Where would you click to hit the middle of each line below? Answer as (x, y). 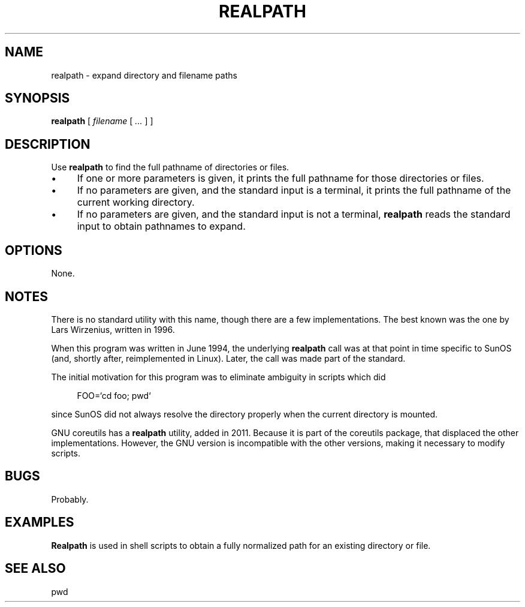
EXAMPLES (40, 522)
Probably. (70, 499)
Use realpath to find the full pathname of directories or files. (170, 167)
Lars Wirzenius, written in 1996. (113, 329)
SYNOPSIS (37, 98)
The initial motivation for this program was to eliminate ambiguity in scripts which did (218, 377)
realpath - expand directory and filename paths (144, 75)
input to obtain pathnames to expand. (161, 226)
